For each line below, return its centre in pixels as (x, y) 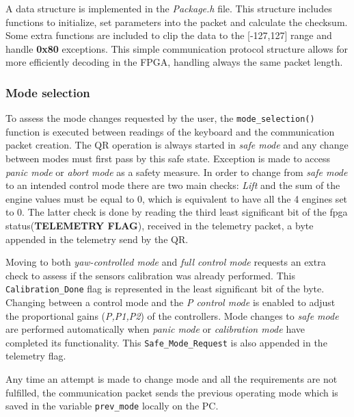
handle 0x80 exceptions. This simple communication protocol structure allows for (177, 48)
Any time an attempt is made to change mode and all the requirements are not (172, 379)
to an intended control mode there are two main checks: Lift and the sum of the (173, 185)
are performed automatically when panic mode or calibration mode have (155, 329)
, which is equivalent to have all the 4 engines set (245, 198)
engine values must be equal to (70, 198)
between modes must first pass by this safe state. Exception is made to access (168, 159)
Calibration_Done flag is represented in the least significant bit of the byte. (165, 289)
